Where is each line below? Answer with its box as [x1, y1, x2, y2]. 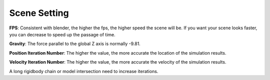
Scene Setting [9, 7, 69, 18]
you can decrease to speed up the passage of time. [9, 31, 115, 37]
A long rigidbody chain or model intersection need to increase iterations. [9, 68, 158, 74]
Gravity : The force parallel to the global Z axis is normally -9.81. [9, 41, 141, 47]
